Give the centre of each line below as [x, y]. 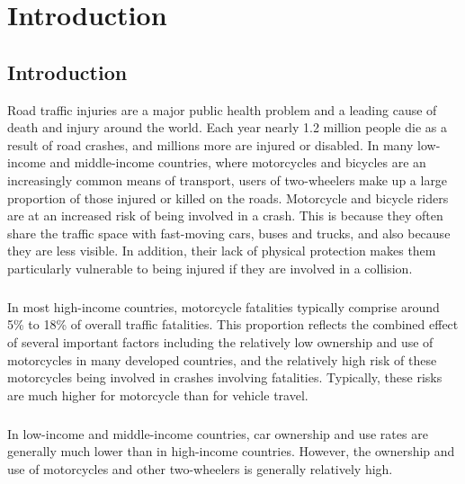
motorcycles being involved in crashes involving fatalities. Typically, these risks [225, 377]
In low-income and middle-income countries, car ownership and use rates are [218, 433]
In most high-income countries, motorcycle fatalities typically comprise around [224, 306]
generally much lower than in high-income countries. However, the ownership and [231, 451]
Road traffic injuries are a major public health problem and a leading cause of [222, 109]
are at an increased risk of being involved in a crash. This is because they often [225, 215]
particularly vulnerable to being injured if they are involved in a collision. [210, 268]
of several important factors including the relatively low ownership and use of [220, 342]
